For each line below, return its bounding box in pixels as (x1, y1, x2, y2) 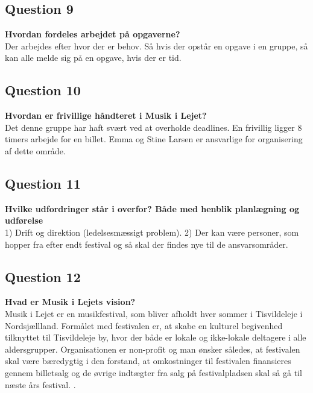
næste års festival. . (5, 378, 76, 391)
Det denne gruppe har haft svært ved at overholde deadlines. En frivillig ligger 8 (5, 121, 302, 133)
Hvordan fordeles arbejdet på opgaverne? (5, 28, 180, 40)
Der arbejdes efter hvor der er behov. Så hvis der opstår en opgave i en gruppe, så (5, 39, 308, 52)
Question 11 (5, 174, 81, 192)
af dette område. (5, 144, 66, 157)
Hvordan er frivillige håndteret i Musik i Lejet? (5, 109, 207, 122)
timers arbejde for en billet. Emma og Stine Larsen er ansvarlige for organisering (5, 133, 303, 145)
